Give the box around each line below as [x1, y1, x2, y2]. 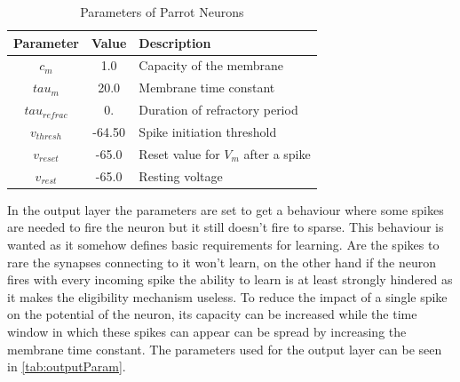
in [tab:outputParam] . [7, 357, 126, 376]
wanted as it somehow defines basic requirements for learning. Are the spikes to [7, 235, 440, 253]
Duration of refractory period [139, 100, 298, 119]
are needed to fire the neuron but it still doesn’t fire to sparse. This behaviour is [7, 218, 444, 236]
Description [139, 33, 211, 52]
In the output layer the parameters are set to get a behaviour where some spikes [7, 200, 444, 219]
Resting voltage [139, 166, 223, 185]
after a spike [243, 144, 311, 163]
